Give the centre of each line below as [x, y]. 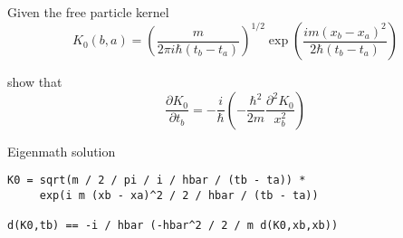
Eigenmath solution [62, 151]
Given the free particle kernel [88, 12]
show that [35, 82]
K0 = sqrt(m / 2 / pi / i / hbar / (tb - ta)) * [157, 181]
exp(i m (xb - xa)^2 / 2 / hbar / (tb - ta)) [179, 195]
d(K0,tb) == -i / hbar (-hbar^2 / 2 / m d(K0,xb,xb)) [173, 226]
